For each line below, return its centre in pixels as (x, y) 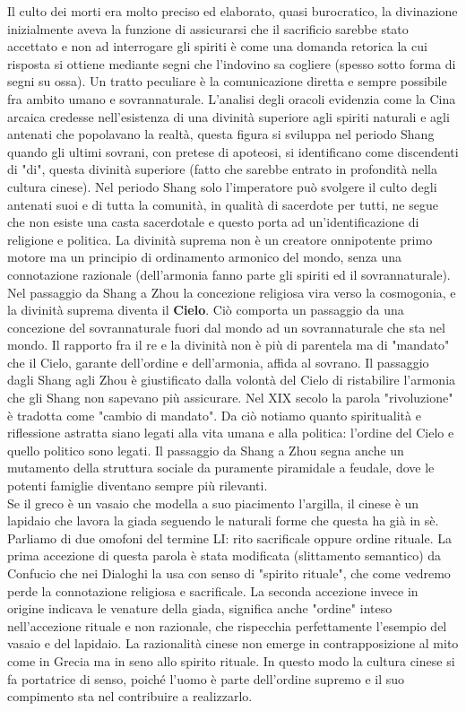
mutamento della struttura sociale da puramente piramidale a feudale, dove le (221, 468)
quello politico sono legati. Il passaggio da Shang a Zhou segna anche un (206, 450)
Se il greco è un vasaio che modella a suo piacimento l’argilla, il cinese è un (213, 503)
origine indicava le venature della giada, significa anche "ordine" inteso (200, 608)
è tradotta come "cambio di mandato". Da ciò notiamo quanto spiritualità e (214, 415)
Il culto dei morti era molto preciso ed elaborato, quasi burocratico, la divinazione (233, 11)
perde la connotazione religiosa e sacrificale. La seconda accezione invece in (213, 590)
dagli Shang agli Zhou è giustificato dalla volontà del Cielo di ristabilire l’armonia (232, 380)
